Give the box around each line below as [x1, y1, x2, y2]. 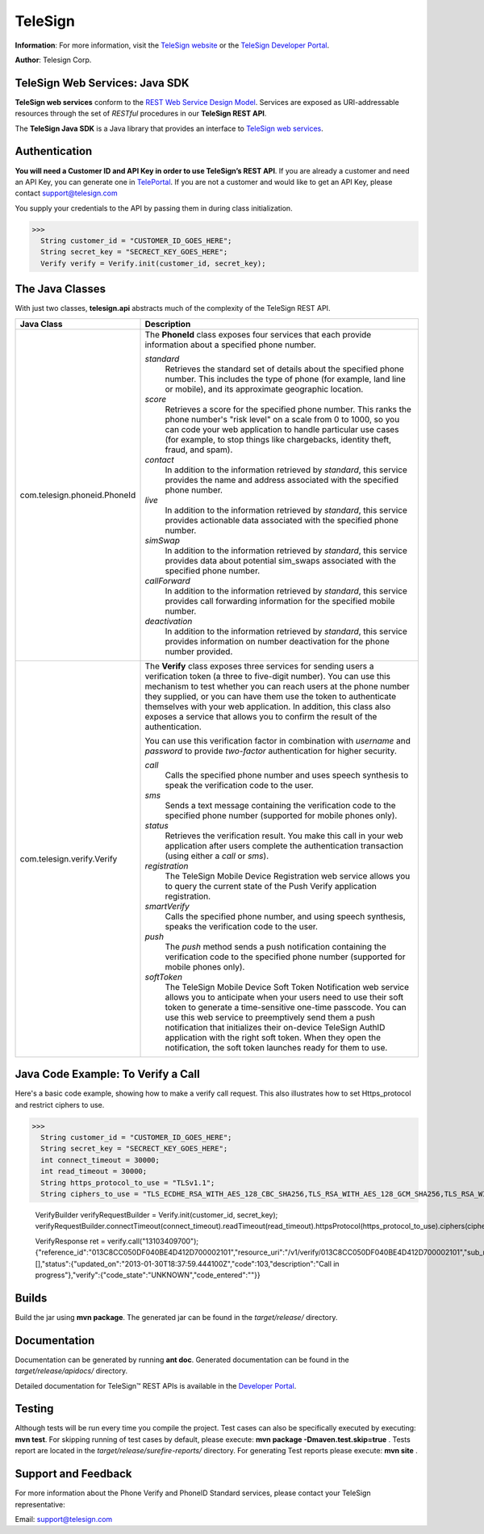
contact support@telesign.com [15, 188, 118, 198]
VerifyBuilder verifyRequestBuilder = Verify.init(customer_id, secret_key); [35, 1209, 278, 1219]
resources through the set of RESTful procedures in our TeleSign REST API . [15, 109, 267, 119]
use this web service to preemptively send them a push [165, 1012, 375, 1023]
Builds [15, 1291, 48, 1305]
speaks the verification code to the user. [165, 920, 319, 932]
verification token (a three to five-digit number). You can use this [144, 670, 391, 681]
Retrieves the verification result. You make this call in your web [165, 830, 403, 841]
